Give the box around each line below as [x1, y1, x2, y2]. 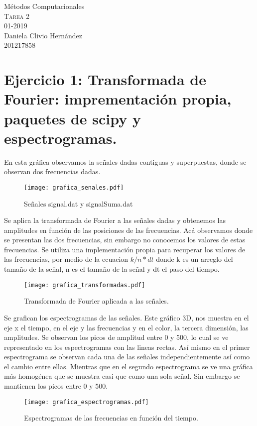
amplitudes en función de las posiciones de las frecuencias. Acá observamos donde [4, 224, 253, 235]
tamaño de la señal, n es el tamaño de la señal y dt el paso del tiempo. [4, 264, 220, 274]
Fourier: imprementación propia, [4, 89, 232, 109]
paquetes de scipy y [4, 108, 141, 128]
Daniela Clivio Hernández [4, 30, 82, 40]
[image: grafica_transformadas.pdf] [24, 281, 145, 289]
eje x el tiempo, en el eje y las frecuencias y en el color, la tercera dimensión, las [4, 322, 249, 332]
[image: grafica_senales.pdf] [24, 184, 124, 191]
